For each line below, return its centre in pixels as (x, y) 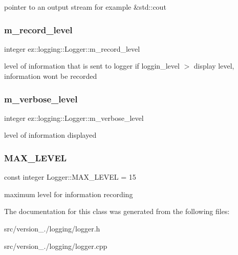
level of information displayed (50, 135)
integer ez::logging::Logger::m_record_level (72, 48)
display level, (214, 66)
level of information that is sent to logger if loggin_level (92, 66)
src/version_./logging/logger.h (52, 228)
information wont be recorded (51, 76)
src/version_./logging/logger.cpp (56, 246)
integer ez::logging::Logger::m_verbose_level (74, 118)
